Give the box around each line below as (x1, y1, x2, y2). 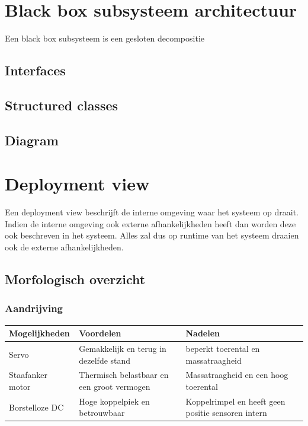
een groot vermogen (79, 380, 150, 392)
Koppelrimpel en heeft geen (185, 395, 285, 407)
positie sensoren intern (185, 406, 267, 419)
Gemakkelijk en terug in (79, 342, 166, 354)
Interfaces (5, 61, 66, 80)
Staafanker (9, 368, 48, 381)
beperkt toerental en (185, 342, 260, 354)
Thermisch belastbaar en (79, 368, 169, 381)
